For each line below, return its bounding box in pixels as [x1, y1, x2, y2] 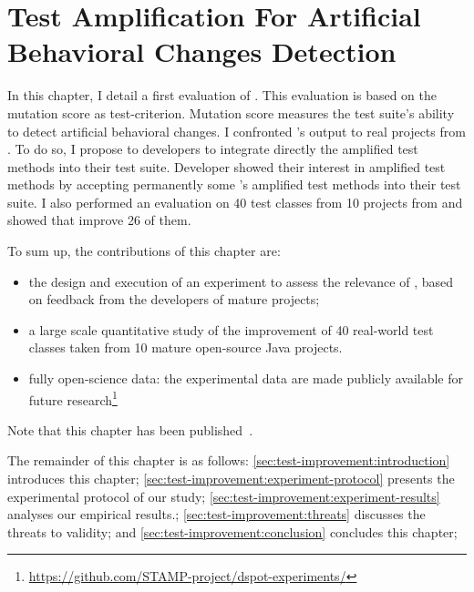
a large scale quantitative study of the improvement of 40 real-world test [28, 320, 434, 339]
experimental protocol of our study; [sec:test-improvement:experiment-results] [7, 486, 440, 505]
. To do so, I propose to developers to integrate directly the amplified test [7, 139, 418, 158]
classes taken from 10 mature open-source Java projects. [28, 338, 343, 357]
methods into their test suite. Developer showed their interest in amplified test [7, 157, 446, 176]
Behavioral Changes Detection [7, 33, 397, 70]
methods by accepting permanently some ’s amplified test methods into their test [7, 175, 461, 194]
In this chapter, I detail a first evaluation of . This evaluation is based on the [7, 86, 438, 105]
